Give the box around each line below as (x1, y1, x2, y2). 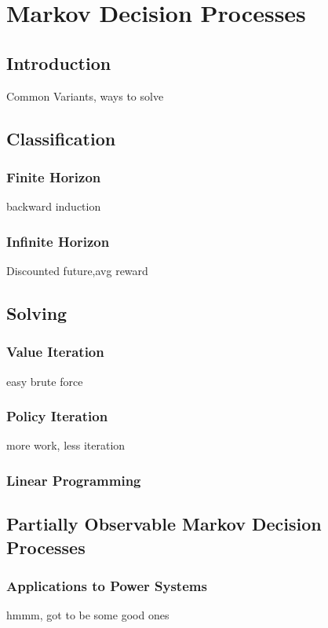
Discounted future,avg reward (6, 262, 148, 278)
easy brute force (6, 373, 83, 389)
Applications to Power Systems (6, 575, 207, 595)
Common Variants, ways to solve (6, 87, 164, 104)
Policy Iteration (6, 406, 108, 426)
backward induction (6, 198, 101, 215)
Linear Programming (6, 470, 141, 490)
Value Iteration (6, 342, 104, 362)
